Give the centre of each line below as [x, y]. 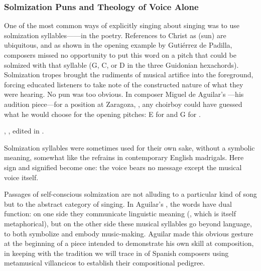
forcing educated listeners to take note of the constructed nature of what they [124, 84]
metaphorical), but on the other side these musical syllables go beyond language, [128, 223]
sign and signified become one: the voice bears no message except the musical [123, 167]
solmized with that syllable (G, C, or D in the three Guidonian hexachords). [121, 64]
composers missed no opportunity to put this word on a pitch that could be [120, 55]
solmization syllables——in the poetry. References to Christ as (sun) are [115, 35]
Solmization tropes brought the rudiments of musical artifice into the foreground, [129, 75]
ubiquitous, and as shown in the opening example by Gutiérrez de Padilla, [118, 45]
